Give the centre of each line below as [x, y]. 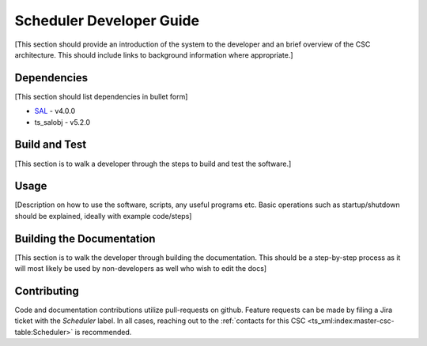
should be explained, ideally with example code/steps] [103, 216]
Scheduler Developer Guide [107, 21]
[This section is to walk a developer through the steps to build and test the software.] [153, 164]
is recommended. [103, 332]
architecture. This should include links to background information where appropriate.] [154, 55]
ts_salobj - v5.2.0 [62, 122]
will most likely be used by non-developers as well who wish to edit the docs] [141, 269]
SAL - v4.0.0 [55, 111]
